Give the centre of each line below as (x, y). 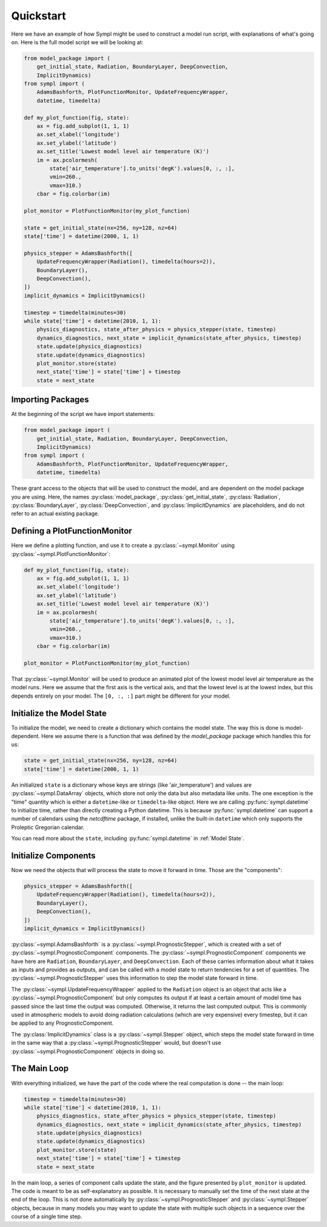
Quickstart (39, 16)
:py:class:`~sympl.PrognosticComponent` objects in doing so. (88, 1051)
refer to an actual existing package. (55, 514)
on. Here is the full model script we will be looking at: (77, 42)
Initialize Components (54, 855)
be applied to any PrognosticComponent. (62, 1023)
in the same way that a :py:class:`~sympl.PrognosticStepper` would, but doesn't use (116, 1043)
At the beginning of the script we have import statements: (83, 414)
